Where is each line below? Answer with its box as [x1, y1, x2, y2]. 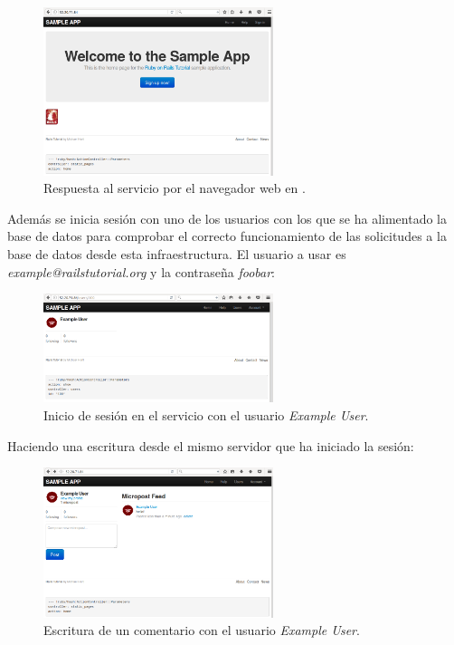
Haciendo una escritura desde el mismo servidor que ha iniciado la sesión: [7, 436, 414, 455]
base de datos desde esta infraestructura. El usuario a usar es [7, 244, 346, 263]
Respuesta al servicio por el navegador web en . [43, 178, 306, 197]
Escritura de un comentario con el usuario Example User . [43, 621, 360, 640]
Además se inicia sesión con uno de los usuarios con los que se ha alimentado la [7, 208, 447, 227]
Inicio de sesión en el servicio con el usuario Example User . [43, 405, 369, 424]
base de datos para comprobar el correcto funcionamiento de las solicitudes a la [7, 226, 447, 245]
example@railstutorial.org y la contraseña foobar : [7, 262, 276, 281]
